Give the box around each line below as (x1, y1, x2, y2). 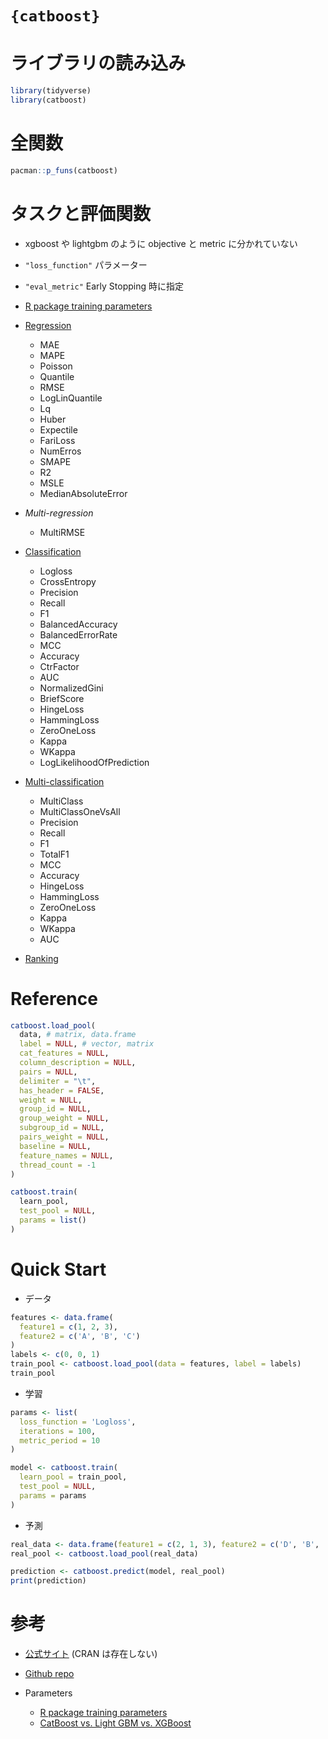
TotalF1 (39, 848, 70, 860)
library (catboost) (10, 95, 87, 105)
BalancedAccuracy (39, 618, 118, 630)
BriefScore (39, 692, 85, 704)
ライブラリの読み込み (10, 52, 187, 75)
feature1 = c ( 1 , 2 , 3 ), (19, 1322, 118, 1332)
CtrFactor (39, 660, 80, 672)
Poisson (39, 360, 73, 372)
